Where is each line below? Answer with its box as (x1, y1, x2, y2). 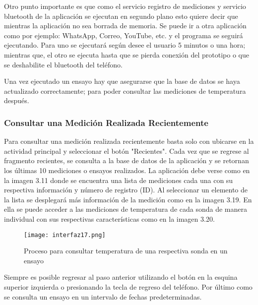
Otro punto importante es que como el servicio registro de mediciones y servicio (4, 1, 246, 11)
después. (4, 95, 29, 106)
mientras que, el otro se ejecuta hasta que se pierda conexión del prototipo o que (4, 49, 249, 60)
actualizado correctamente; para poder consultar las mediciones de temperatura (4, 85, 246, 96)
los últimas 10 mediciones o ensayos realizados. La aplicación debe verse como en (4, 165, 250, 175)
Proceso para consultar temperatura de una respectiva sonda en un (24, 245, 228, 256)
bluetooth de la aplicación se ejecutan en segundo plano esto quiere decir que (4, 10, 238, 21)
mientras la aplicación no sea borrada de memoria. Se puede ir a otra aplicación (4, 20, 247, 31)
